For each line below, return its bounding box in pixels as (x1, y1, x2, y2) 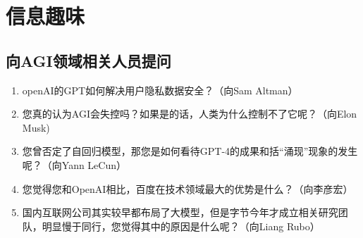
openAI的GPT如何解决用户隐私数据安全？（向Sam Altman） (22, 82, 298, 97)
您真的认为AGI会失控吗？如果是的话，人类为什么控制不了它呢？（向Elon (22, 106, 357, 121)
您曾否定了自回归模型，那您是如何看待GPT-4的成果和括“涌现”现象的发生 (22, 144, 358, 158)
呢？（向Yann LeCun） (22, 157, 127, 172)
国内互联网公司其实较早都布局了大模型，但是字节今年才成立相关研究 (22, 205, 338, 220)
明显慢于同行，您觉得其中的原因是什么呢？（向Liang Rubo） (42, 218, 320, 233)
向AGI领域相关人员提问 (6, 49, 171, 71)
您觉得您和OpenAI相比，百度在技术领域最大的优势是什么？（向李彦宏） (22, 181, 353, 196)
